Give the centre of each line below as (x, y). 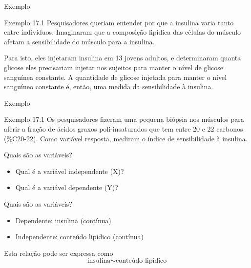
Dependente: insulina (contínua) (63, 220)
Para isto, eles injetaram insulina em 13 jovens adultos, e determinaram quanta (123, 58)
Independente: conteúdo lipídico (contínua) (79, 237)
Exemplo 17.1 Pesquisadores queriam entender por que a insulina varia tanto (119, 22)
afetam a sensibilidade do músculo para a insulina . (79, 41)
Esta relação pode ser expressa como (59, 253)
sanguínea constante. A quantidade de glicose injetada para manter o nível (115, 77)
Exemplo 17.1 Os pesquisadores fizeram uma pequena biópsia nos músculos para (124, 119)
